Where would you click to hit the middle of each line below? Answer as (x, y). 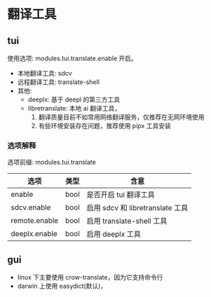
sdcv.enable (31, 207)
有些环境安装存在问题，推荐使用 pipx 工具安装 (105, 126)
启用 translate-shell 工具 (127, 221)
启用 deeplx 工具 (114, 234)
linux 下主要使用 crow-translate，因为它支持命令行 (90, 277)
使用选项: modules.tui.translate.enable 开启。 (73, 58)
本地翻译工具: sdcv (45, 73)
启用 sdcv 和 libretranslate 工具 (137, 208)
